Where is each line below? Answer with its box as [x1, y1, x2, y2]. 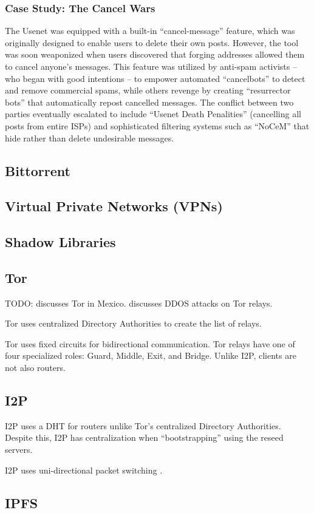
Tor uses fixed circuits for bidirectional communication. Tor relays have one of [5, 337, 295, 350]
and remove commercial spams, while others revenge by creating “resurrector [5, 84, 291, 97]
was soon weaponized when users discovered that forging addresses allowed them [5, 48, 305, 61]
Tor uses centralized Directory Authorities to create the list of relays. [5, 317, 262, 330]
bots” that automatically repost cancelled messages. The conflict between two [5, 95, 294, 108]
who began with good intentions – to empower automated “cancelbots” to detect [5, 72, 305, 84]
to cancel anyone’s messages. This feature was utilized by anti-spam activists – [5, 60, 297, 72]
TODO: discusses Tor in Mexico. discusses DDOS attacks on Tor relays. [5, 296, 273, 309]
